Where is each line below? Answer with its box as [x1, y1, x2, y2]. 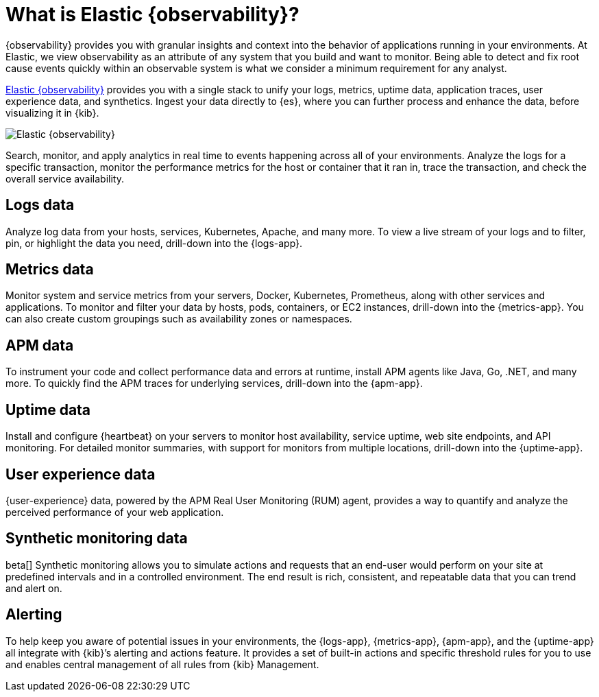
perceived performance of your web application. [5, 506, 224, 518]
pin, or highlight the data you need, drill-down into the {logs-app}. [5, 237, 303, 249]
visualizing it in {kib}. [5, 106, 99, 119]
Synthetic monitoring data [5, 530, 188, 547]
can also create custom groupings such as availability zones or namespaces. [5, 313, 352, 325]
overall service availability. [5, 172, 124, 185]
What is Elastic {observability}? [5, 3, 299, 26]
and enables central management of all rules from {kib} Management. [5, 658, 319, 670]
